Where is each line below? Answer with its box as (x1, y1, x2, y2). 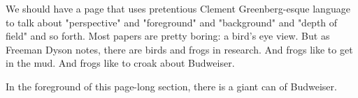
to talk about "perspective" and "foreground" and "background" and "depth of (6, 15, 338, 29)
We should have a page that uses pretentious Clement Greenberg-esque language (6, 1, 350, 15)
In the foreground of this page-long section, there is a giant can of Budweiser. (6, 79, 337, 93)
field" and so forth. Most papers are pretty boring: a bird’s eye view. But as (6, 28, 330, 43)
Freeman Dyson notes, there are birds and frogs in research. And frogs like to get (6, 42, 353, 56)
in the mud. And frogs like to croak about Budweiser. (6, 56, 235, 70)
